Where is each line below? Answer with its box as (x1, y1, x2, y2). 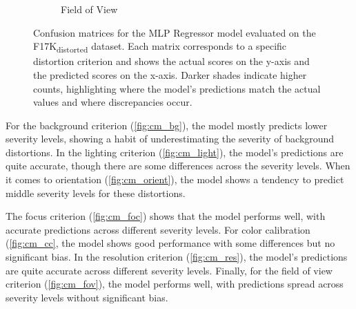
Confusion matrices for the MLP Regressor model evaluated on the (33, 25, 316, 39)
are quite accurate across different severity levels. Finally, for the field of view (6, 263, 333, 277)
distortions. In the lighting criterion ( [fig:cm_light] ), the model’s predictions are (6, 144, 344, 159)
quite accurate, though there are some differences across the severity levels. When (6, 158, 350, 173)
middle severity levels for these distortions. (6, 185, 186, 200)
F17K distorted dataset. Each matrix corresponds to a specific (33, 39, 287, 55)
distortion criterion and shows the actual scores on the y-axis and (33, 54, 310, 68)
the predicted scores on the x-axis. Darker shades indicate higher (33, 67, 307, 82)
